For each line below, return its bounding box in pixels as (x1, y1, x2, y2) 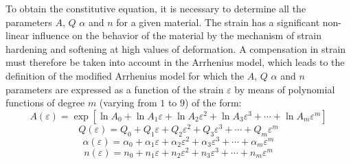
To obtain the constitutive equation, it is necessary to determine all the (5, 1, 306, 15)
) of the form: (185, 95, 242, 110)
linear (5, 28, 30, 43)
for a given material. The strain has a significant (116, 14, 320, 29)
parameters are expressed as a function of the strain (5, 82, 224, 96)
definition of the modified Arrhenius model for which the (5, 68, 245, 82)
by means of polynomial (234, 82, 335, 96)
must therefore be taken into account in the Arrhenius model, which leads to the (5, 55, 345, 69)
